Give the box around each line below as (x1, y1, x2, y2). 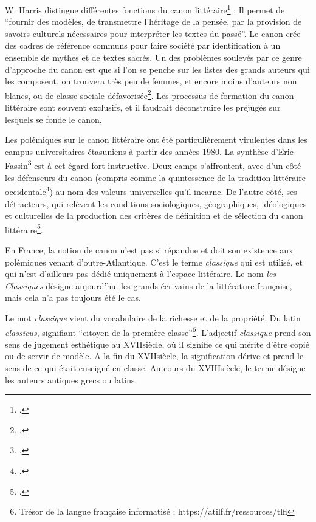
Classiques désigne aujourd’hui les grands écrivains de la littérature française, (5, 279, 292, 292)
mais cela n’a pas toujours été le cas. (5, 291, 141, 304)
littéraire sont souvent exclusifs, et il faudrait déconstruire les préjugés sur (5, 101, 281, 114)
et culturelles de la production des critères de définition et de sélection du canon (5, 209, 303, 222)
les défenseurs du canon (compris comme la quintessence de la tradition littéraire (5, 171, 306, 184)
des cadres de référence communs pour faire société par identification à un (5, 39, 281, 52)
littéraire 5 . (5, 221, 43, 236)
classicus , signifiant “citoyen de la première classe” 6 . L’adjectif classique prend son (5, 324, 311, 338)
